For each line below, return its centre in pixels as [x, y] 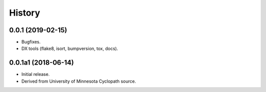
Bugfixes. [31, 42]
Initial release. [35, 74]
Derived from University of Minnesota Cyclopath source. [79, 81]
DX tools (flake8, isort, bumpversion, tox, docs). [70, 48]
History [25, 13]
